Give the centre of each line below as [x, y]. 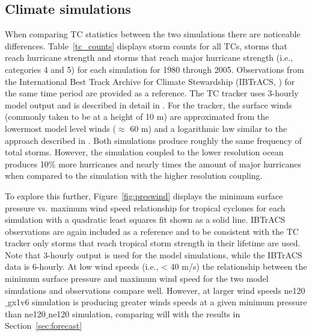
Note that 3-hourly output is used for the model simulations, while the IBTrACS [154, 254]
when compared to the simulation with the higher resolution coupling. [134, 176]
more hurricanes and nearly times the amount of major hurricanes [180, 163]
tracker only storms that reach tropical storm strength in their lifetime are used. [153, 243]
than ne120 [25, 313]
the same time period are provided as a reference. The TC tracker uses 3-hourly [152, 93]
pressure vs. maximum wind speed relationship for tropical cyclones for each [145, 207]
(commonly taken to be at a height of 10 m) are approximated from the [137, 117]
